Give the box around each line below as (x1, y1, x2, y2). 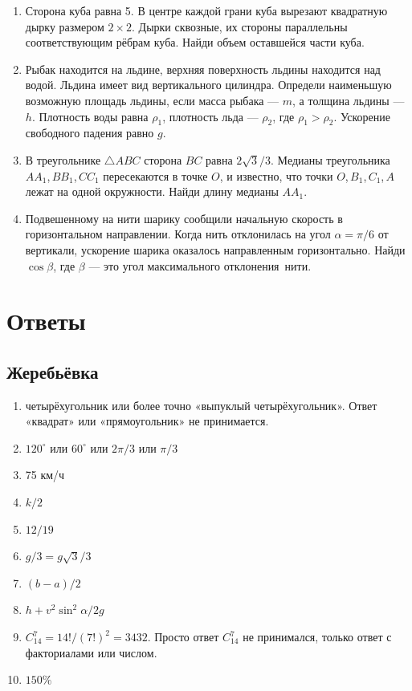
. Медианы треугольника (271, 151, 390, 168)
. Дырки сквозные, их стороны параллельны (132, 18, 348, 35)
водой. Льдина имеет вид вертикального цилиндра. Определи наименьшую (25, 76, 392, 93)
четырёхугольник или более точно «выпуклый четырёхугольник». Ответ (25, 396, 377, 413)
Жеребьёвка (6, 359, 99, 384)
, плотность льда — (162, 108, 259, 124)
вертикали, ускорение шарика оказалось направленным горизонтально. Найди (25, 241, 406, 258)
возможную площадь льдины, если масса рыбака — (25, 91, 279, 108)
